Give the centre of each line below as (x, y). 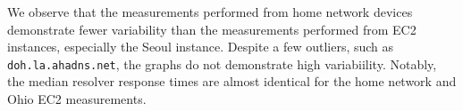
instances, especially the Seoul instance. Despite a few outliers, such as (201, 47)
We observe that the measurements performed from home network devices (210, 12)
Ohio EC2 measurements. (77, 99)
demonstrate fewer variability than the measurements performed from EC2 (212, 29)
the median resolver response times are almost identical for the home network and (232, 81)
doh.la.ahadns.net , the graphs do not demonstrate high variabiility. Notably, (222, 63)
